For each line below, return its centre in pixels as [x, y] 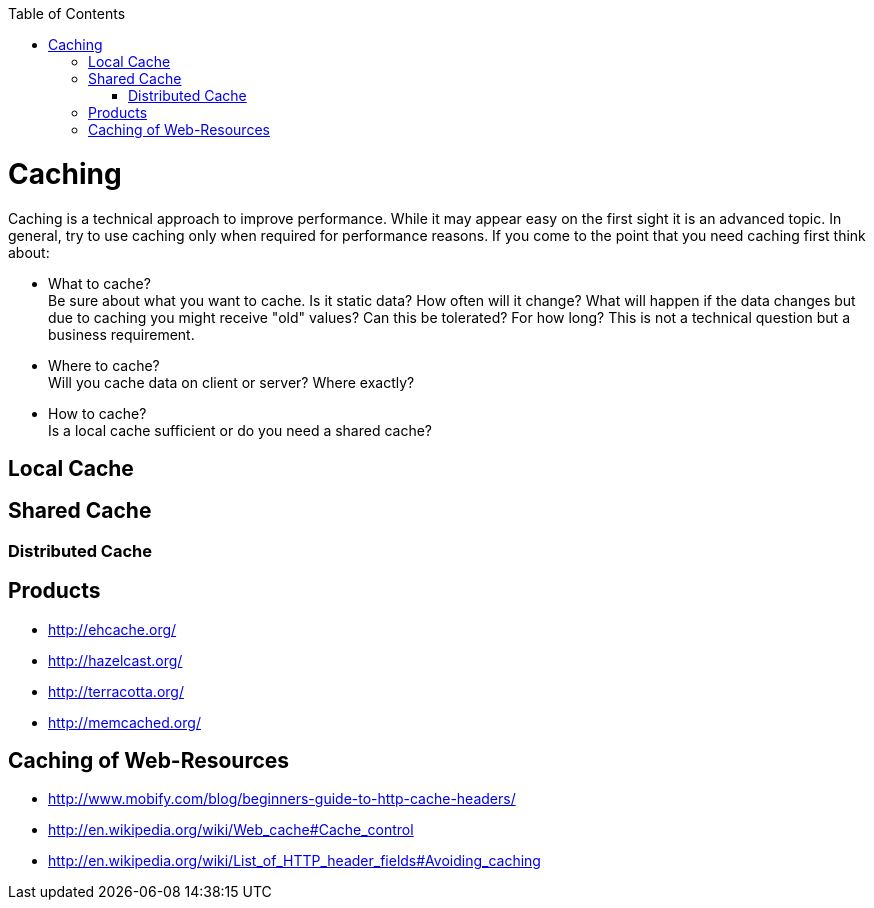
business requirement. [121, 334]
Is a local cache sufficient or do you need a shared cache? [240, 430]
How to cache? [97, 413]
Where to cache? [104, 365]
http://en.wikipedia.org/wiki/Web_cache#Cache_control [231, 830]
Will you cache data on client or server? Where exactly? [231, 382]
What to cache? [99, 283]
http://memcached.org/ [124, 722]
